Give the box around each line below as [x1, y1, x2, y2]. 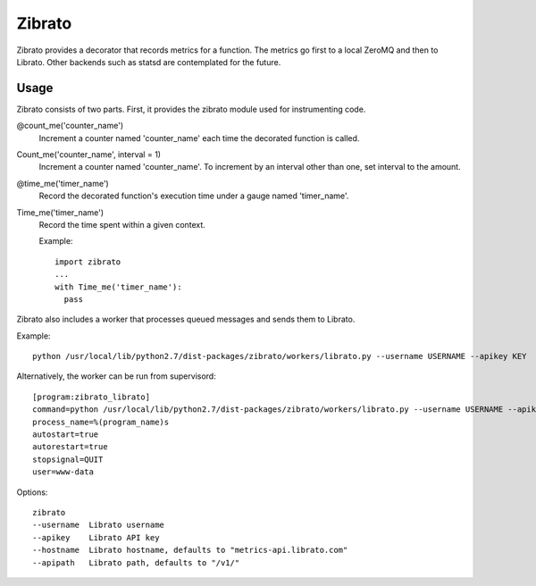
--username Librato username [32, 520, 165, 531]
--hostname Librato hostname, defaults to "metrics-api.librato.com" [32, 545, 348, 556]
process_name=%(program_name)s [32, 416, 170, 427]
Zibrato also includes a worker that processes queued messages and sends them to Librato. [16, 314, 356, 325]
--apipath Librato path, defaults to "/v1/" [32, 557, 240, 567]
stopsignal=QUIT [32, 454, 104, 465]
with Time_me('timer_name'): [54, 281, 182, 292]
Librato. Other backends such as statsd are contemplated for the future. [16, 56, 281, 67]
